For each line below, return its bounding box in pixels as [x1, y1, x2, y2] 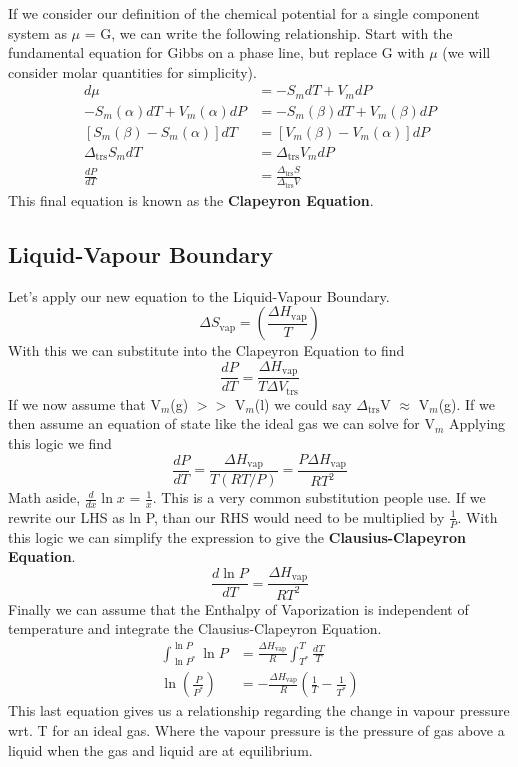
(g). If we [438, 393, 496, 414]
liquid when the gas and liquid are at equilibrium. [8, 739, 313, 760]
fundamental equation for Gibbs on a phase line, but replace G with [8, 42, 425, 63]
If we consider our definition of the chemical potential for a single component [8, 3, 480, 23]
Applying [449, 413, 506, 434]
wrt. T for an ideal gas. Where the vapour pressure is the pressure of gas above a [8, 720, 505, 741]
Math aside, [8, 487, 81, 508]
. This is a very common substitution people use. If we [152, 487, 486, 508]
